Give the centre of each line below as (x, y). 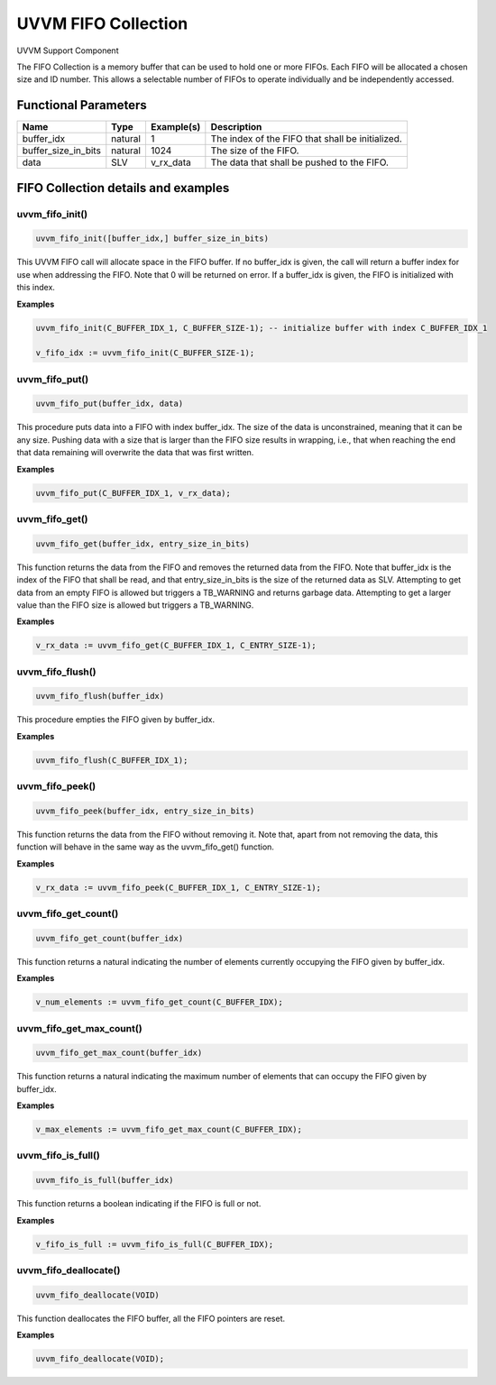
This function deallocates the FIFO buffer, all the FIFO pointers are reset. (151, 1318)
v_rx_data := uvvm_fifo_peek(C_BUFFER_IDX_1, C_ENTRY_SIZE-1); (179, 887)
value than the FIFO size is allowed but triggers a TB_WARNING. (135, 605)
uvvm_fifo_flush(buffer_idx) (100, 696)
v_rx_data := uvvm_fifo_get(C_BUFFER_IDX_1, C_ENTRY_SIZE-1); (176, 646)
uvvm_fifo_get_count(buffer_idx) (110, 938)
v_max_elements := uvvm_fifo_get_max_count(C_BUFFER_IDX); (169, 1130)
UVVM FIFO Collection (102, 23)
